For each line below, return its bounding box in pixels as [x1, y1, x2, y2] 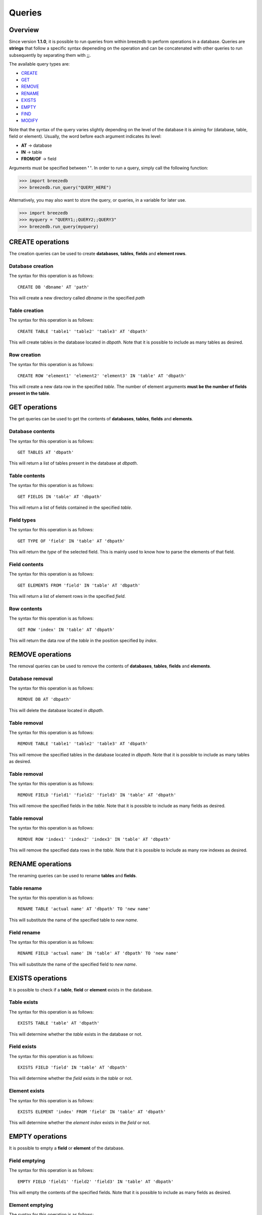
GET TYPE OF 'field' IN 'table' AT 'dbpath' [17, 538, 126, 544]
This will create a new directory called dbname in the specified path [9, 295, 145, 301]
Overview [9, 26, 39, 34]
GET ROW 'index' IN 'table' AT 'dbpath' [17, 627, 115, 632]
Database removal [9, 675, 53, 682]
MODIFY [21, 118, 38, 123]
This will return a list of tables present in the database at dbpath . [9, 460, 138, 466]
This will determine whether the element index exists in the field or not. [9, 1120, 150, 1126]
